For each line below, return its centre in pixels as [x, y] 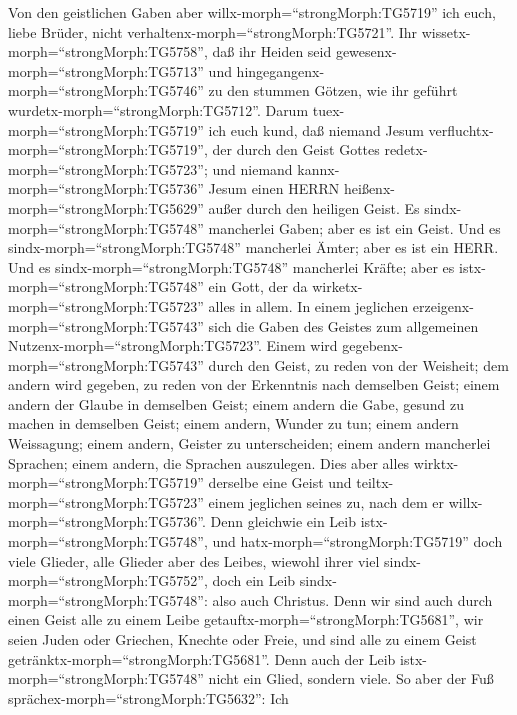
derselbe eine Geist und [280, 482]
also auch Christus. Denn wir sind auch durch [352, 599]
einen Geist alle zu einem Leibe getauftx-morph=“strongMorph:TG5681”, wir [246, 619]
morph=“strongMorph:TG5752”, [108, 580]
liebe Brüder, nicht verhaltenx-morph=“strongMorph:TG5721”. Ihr [213, 31]
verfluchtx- [461, 129]
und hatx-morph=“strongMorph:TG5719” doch [357, 541]
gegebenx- [372, 345]
